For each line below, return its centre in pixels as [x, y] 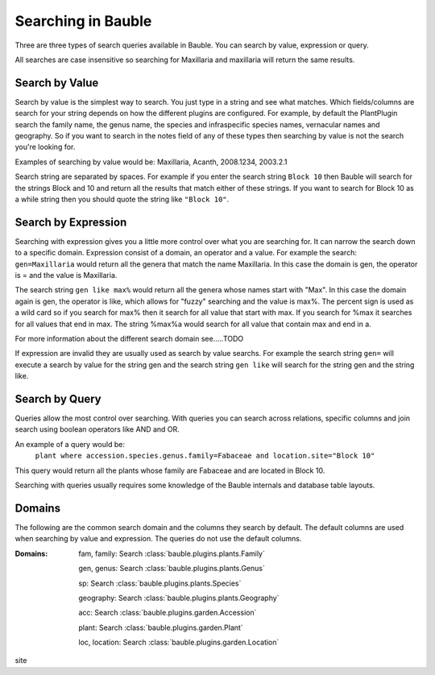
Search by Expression [71, 222]
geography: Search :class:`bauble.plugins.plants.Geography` [179, 598]
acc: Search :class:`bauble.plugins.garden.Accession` [168, 613]
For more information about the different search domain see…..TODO [129, 339]
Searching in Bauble [83, 21]
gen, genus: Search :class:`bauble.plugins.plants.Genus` [172, 569]
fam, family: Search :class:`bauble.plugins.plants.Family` [172, 553]
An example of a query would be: [70, 444]
